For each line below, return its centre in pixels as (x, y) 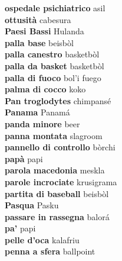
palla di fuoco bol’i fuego (53, 77)
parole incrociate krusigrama (61, 181)
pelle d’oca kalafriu (42, 239)
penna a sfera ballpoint (50, 251)
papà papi (24, 158)
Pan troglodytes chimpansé (58, 100)
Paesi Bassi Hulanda (44, 31)
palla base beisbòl (39, 42)
